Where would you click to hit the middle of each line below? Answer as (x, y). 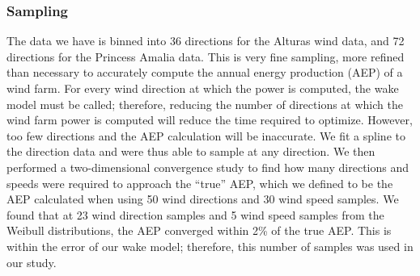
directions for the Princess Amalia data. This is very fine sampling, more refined (206, 56)
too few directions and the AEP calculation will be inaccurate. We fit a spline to (206, 135)
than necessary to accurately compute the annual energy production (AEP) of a (205, 72)
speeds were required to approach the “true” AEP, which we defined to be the (200, 183)
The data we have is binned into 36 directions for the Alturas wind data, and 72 (206, 41)
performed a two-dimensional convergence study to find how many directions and (208, 167)
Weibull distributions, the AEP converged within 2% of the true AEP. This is (199, 230)
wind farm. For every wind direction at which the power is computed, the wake (203, 88)
